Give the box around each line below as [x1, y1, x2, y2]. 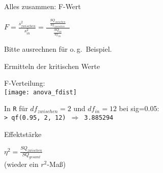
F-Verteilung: [4, 78, 45, 88]
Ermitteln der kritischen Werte [4, 60, 100, 71]
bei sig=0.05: [119, 103, 159, 114]
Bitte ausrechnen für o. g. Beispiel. [4, 43, 112, 54]
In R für [4, 103, 28, 114]
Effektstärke [4, 128, 42, 139]
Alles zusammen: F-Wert [4, 1, 81, 11]
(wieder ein [4, 159, 39, 169]
